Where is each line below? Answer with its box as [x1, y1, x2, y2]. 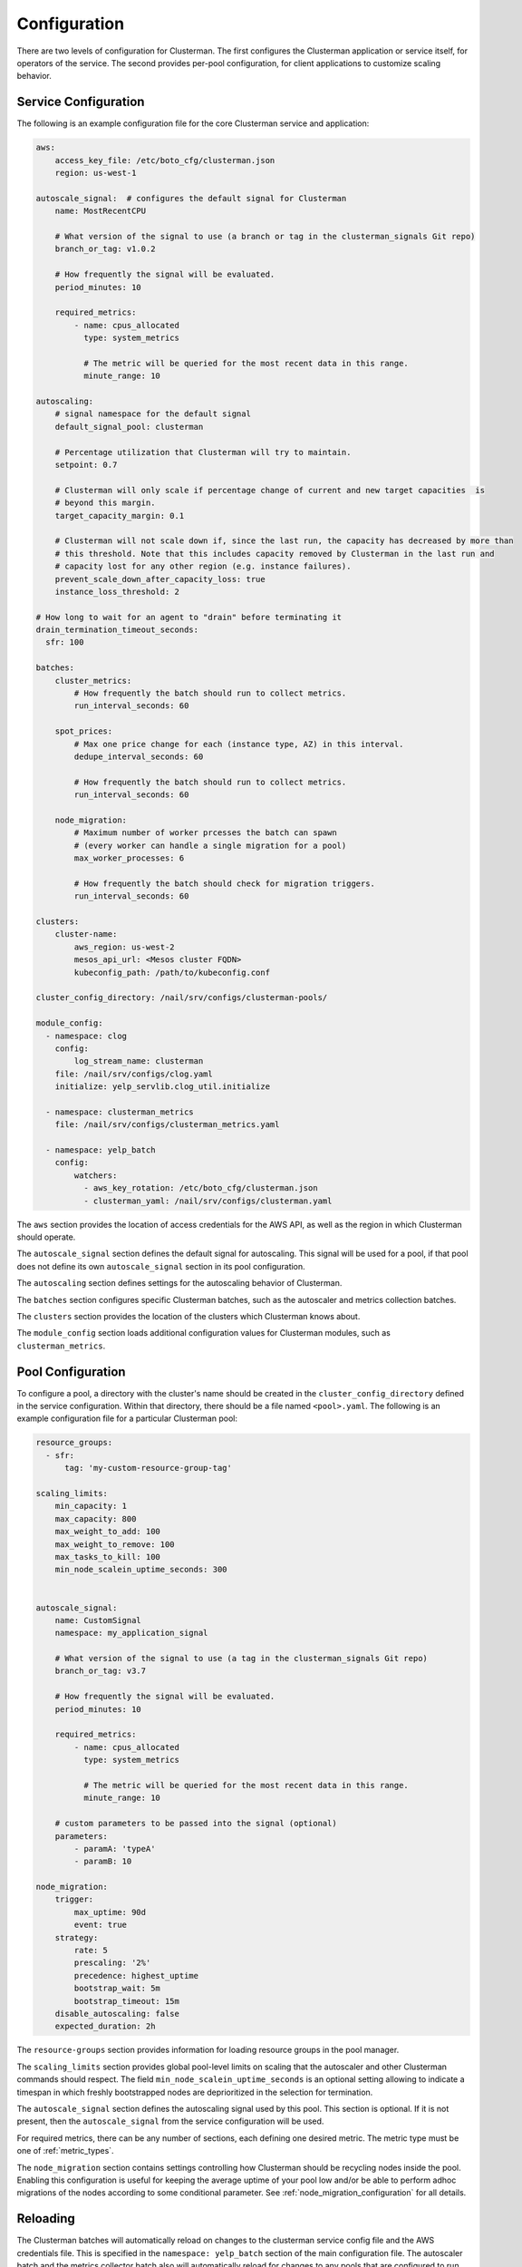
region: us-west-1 [54, 168, 137, 178]
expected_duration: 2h [54, 2021, 156, 2031]
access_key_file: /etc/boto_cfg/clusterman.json [54, 155, 275, 165]
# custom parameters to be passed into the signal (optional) [54, 1818, 337, 1829]
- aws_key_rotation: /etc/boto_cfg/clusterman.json [82, 1183, 318, 1193]
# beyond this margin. [54, 498, 156, 508]
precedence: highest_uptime [73, 1970, 199, 1980]
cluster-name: [54, 929, 118, 939]
